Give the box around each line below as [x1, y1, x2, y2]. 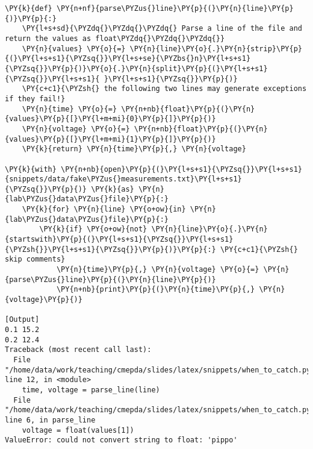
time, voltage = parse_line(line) [22, 385, 160, 394]
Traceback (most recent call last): [5, 345, 152, 354]
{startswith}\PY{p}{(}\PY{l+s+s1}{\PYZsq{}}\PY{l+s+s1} [5, 235, 234, 244]
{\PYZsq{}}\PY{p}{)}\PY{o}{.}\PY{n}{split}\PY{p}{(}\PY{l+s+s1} [5, 64, 268, 73]
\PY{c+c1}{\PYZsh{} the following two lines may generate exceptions [22, 84, 307, 93]
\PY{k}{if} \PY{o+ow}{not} [39, 225, 147, 234]
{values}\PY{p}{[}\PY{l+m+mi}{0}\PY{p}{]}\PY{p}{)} [5, 115, 216, 124]
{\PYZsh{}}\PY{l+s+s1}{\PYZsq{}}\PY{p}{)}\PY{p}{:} [5, 245, 216, 254]
